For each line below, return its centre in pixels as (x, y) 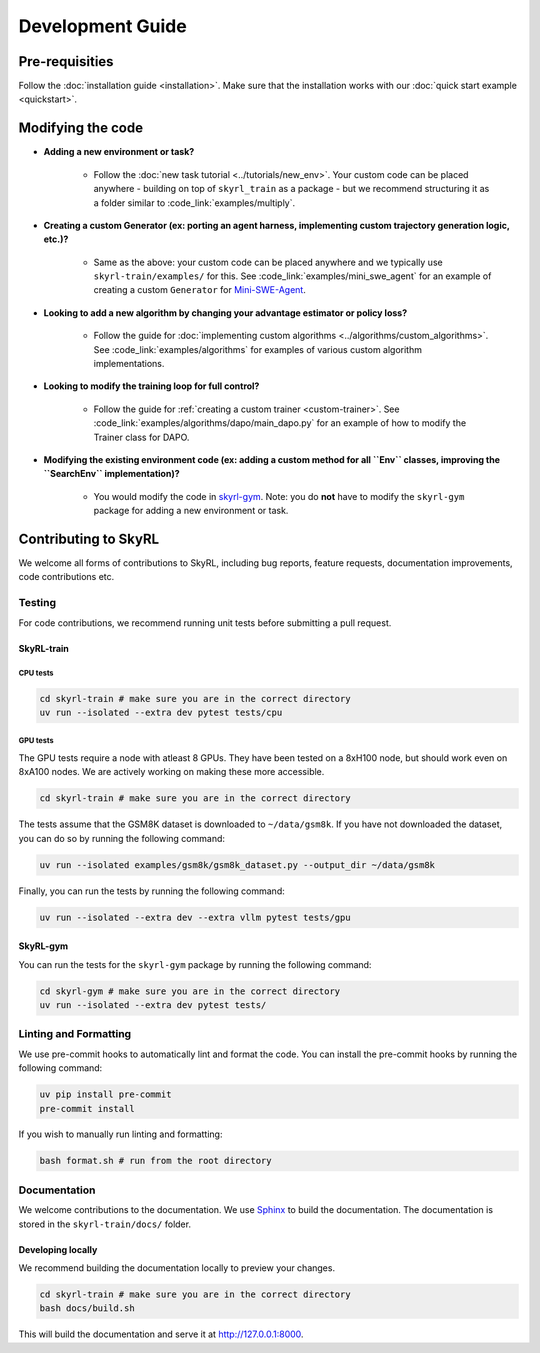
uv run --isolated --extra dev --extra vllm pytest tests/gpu (195, 917)
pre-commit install (87, 1108)
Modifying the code (81, 128)
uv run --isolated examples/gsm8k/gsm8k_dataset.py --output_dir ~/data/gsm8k (237, 864)
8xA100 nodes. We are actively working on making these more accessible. (171, 772)
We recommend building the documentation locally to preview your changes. (176, 1267)
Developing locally (58, 1249)
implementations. (129, 364)
